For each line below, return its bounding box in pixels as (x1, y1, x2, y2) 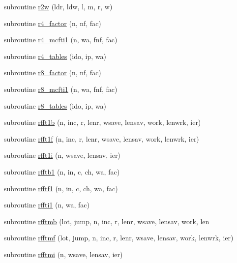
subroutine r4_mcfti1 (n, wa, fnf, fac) (4, 34, 118, 45)
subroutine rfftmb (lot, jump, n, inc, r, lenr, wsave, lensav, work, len (4, 216, 209, 226)
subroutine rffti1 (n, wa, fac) (4, 200, 90, 210)
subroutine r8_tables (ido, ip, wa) (4, 100, 106, 111)
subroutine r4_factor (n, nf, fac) (4, 18, 101, 28)
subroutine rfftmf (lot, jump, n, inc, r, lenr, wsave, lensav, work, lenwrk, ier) (4, 233, 234, 243)
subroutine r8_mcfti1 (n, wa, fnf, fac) (4, 84, 118, 94)
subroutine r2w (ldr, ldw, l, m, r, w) (4, 1, 113, 11)
